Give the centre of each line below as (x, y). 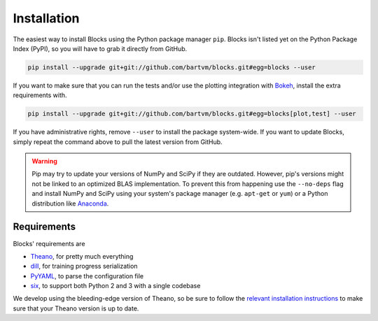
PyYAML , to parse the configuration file (87, 276)
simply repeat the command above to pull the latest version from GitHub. (118, 142)
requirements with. (40, 95)
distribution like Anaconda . (70, 204)
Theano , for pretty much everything (82, 256)
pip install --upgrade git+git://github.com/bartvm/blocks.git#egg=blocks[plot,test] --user (192, 114)
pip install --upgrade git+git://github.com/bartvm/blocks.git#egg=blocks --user (172, 67)
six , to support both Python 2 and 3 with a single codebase (115, 286)
